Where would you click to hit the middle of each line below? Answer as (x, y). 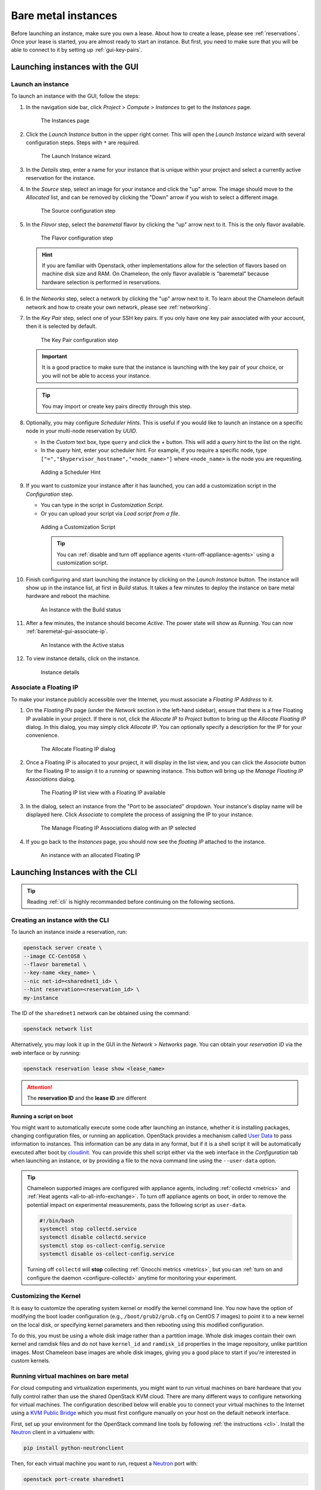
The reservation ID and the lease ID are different (87, 1098)
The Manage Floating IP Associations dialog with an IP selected (118, 828)
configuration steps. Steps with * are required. (83, 142)
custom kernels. (31, 1361)
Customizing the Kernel (46, 1296)
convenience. (43, 735)
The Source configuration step (78, 211)
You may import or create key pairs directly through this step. (117, 406)
